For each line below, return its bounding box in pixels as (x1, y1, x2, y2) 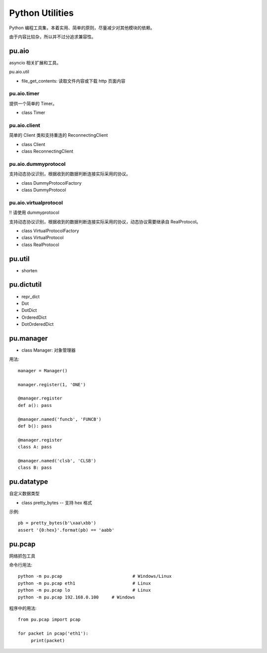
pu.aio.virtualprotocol (9, 199, 63, 206)
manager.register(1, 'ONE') (18, 382, 86, 387)
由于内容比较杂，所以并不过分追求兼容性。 (9, 34, 96, 40)
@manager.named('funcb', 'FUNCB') (18, 416, 101, 422)
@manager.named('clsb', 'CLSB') (18, 458, 96, 463)
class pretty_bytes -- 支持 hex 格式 (21, 500, 92, 505)
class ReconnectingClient (21, 149, 74, 154)
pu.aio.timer (9, 90, 40, 97)
